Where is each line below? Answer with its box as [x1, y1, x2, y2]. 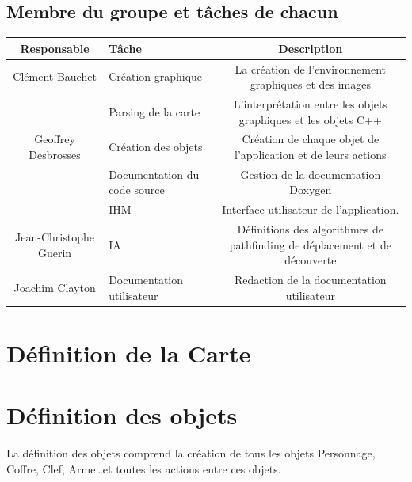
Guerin [37, 244, 72, 260]
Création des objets [109, 139, 203, 155]
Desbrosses [29, 146, 81, 163]
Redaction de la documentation [235, 271, 387, 288]
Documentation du [109, 165, 200, 182]
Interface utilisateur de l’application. [222, 201, 399, 218]
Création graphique [109, 68, 203, 85]
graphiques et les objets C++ [238, 111, 382, 127]
